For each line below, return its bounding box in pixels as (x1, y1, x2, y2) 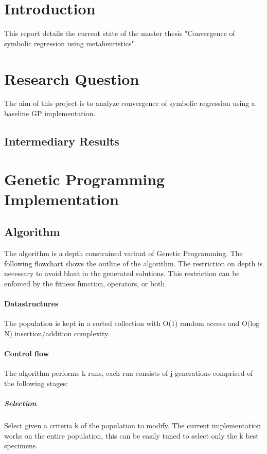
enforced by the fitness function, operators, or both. (4, 278, 167, 288)
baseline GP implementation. (4, 108, 96, 119)
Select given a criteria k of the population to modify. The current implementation (4, 420, 261, 431)
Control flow (4, 348, 49, 359)
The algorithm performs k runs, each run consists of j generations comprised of (4, 368, 253, 378)
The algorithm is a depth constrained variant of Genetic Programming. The (4, 248, 243, 259)
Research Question (4, 68, 139, 89)
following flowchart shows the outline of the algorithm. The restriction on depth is (4, 258, 263, 268)
